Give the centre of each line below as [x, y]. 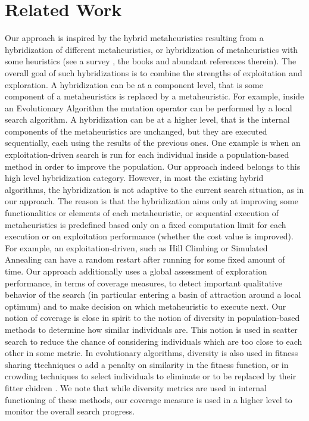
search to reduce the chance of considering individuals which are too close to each [154, 341]
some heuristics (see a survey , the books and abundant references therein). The [151, 61]
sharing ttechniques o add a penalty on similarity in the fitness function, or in [147, 364]
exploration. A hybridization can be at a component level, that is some [134, 84]
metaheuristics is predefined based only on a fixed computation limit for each [146, 224]
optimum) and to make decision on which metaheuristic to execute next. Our [146, 306]
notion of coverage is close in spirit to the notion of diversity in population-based [152, 318]
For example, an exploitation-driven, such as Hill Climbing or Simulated [136, 247]
